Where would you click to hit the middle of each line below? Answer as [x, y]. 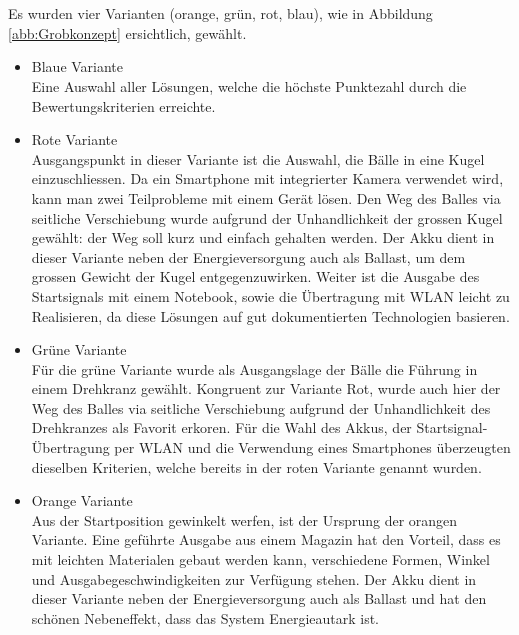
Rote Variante [74, 139]
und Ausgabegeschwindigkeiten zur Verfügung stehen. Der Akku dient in [254, 578]
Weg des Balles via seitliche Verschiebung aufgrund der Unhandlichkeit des [261, 407]
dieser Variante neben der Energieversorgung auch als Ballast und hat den [259, 598]
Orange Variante [82, 500]
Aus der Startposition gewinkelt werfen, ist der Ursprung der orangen [244, 519]
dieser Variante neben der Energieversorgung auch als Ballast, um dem [248, 256]
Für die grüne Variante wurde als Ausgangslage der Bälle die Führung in [254, 368]
